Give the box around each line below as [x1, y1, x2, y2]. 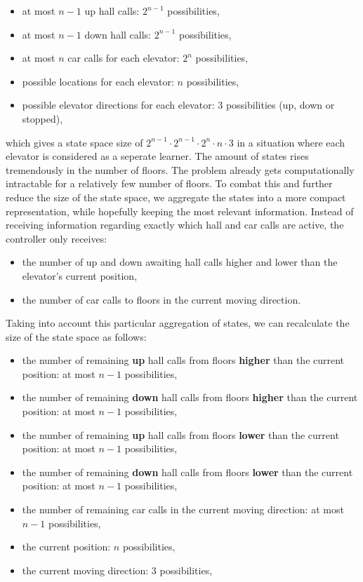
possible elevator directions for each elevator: [22, 97, 215, 112]
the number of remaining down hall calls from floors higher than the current [22, 390, 358, 405]
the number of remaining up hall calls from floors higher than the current [22, 353, 345, 367]
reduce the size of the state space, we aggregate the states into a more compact [6, 189, 346, 204]
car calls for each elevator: [67, 50, 180, 65]
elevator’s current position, [22, 268, 138, 283]
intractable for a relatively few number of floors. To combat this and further [6, 176, 333, 191]
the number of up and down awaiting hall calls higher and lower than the [22, 255, 338, 269]
